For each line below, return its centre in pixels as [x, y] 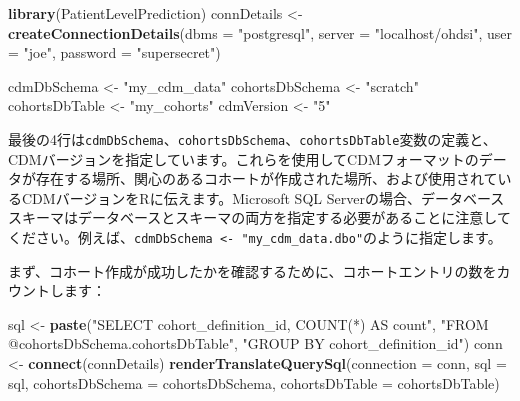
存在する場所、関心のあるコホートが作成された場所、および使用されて [266, 178]
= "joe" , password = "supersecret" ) [114, 52]
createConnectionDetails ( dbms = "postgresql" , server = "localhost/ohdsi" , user [260, 32]
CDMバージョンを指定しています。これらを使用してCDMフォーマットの [243, 158]
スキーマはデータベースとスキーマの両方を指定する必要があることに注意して [259, 217]
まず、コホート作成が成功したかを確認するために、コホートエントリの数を [252, 270]
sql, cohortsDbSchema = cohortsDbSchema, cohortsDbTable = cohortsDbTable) [254, 382]
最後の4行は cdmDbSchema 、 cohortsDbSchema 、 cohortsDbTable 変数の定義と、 [252, 138]
